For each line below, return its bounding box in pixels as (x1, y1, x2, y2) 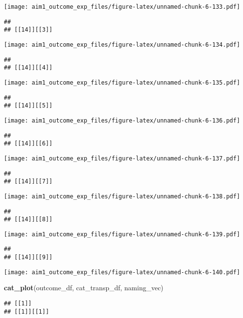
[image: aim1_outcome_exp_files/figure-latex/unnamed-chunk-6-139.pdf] (4, 230, 240, 238)
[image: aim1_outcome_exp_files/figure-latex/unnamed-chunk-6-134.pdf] (4, 41, 240, 48)
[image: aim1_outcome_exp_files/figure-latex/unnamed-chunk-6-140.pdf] (4, 268, 240, 276)
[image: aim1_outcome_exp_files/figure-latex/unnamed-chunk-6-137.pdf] (4, 155, 240, 162)
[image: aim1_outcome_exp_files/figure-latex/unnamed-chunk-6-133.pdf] (4, 3, 240, 10)
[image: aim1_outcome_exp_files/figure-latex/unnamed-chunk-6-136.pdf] (4, 117, 240, 124)
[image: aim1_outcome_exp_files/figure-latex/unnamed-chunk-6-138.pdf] (4, 193, 240, 200)
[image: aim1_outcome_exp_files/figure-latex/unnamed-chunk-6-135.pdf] (4, 79, 240, 86)
